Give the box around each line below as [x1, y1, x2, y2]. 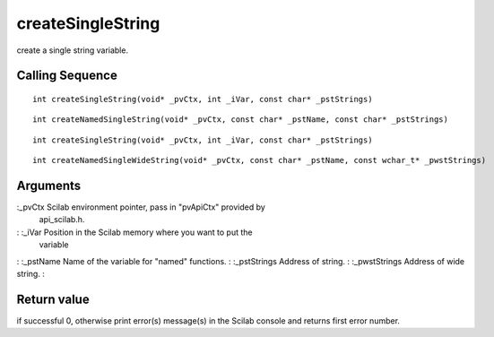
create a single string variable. [16, 45, 129, 56]
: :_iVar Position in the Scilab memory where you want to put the [16, 227, 253, 238]
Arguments [16, 177, 82, 193]
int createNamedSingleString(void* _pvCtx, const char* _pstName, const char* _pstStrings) [32, 115, 448, 125]
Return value [16, 291, 90, 307]
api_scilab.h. [39, 214, 85, 225]
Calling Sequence [16, 68, 118, 83]
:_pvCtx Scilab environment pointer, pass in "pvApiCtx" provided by [16, 202, 266, 212]
